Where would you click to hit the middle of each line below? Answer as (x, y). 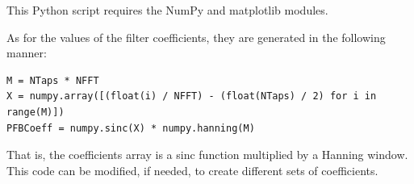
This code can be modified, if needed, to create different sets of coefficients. (192, 170)
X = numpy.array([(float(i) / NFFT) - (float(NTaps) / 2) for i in (192, 96)
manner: (27, 53)
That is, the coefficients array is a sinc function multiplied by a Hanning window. (207, 155)
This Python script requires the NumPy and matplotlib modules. (167, 10)
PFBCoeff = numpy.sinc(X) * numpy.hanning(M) (131, 128)
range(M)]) (36, 112)
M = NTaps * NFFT (53, 80)
